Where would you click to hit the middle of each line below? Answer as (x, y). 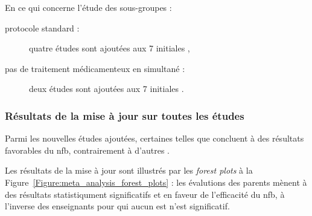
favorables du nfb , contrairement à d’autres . (87, 150)
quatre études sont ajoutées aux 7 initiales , (110, 48)
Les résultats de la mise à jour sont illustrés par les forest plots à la (129, 170)
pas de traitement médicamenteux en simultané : (95, 68)
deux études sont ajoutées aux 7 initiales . (107, 89)
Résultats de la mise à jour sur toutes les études (125, 115)
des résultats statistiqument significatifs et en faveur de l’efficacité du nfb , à (145, 194)
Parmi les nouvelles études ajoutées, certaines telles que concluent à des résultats (154, 138)
